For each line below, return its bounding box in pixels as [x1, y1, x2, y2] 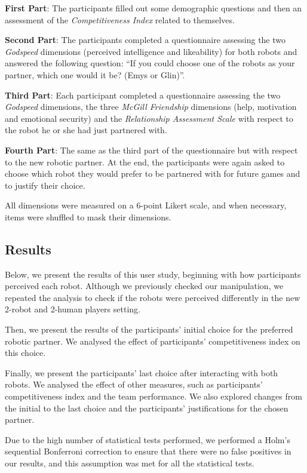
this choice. [5, 346, 46, 359]
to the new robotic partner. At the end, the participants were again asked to [5, 155, 285, 168]
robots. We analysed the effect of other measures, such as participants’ [5, 378, 263, 391]
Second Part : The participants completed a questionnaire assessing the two [5, 33, 286, 46]
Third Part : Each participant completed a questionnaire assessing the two [5, 88, 281, 101]
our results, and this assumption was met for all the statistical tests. [5, 457, 254, 469]
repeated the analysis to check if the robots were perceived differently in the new [5, 291, 300, 303]
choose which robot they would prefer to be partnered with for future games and [5, 167, 300, 180]
